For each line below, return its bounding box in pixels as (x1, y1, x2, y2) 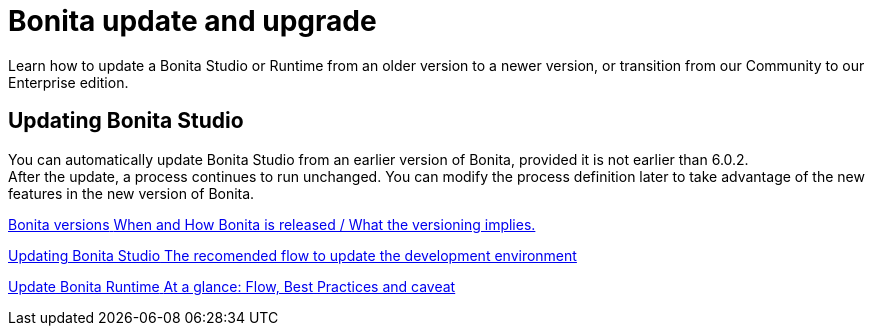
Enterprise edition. (8, 73, 129, 91)
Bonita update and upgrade (8, 4, 377, 38)
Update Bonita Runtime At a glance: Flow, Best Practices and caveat (8, 277, 456, 295)
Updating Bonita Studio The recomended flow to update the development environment (8, 246, 577, 264)
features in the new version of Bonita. (8, 184, 255, 202)
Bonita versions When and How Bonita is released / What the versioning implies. (8, 215, 536, 233)
